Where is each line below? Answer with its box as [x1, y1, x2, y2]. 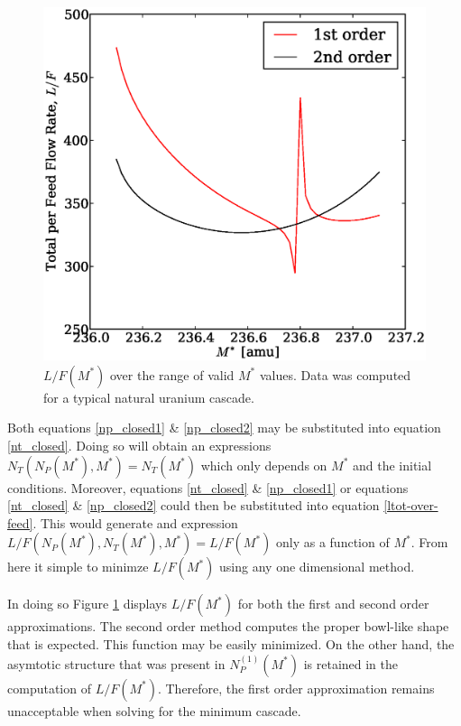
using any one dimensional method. [219, 557, 415, 576]
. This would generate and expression [32, 513, 238, 532]
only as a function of [276, 533, 390, 552]
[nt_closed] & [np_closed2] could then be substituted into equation [7, 496, 380, 515]
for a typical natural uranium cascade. [43, 387, 254, 406]
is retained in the [303, 654, 399, 673]
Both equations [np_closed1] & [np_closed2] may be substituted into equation [7, 418, 441, 437]
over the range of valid [109, 365, 235, 384]
